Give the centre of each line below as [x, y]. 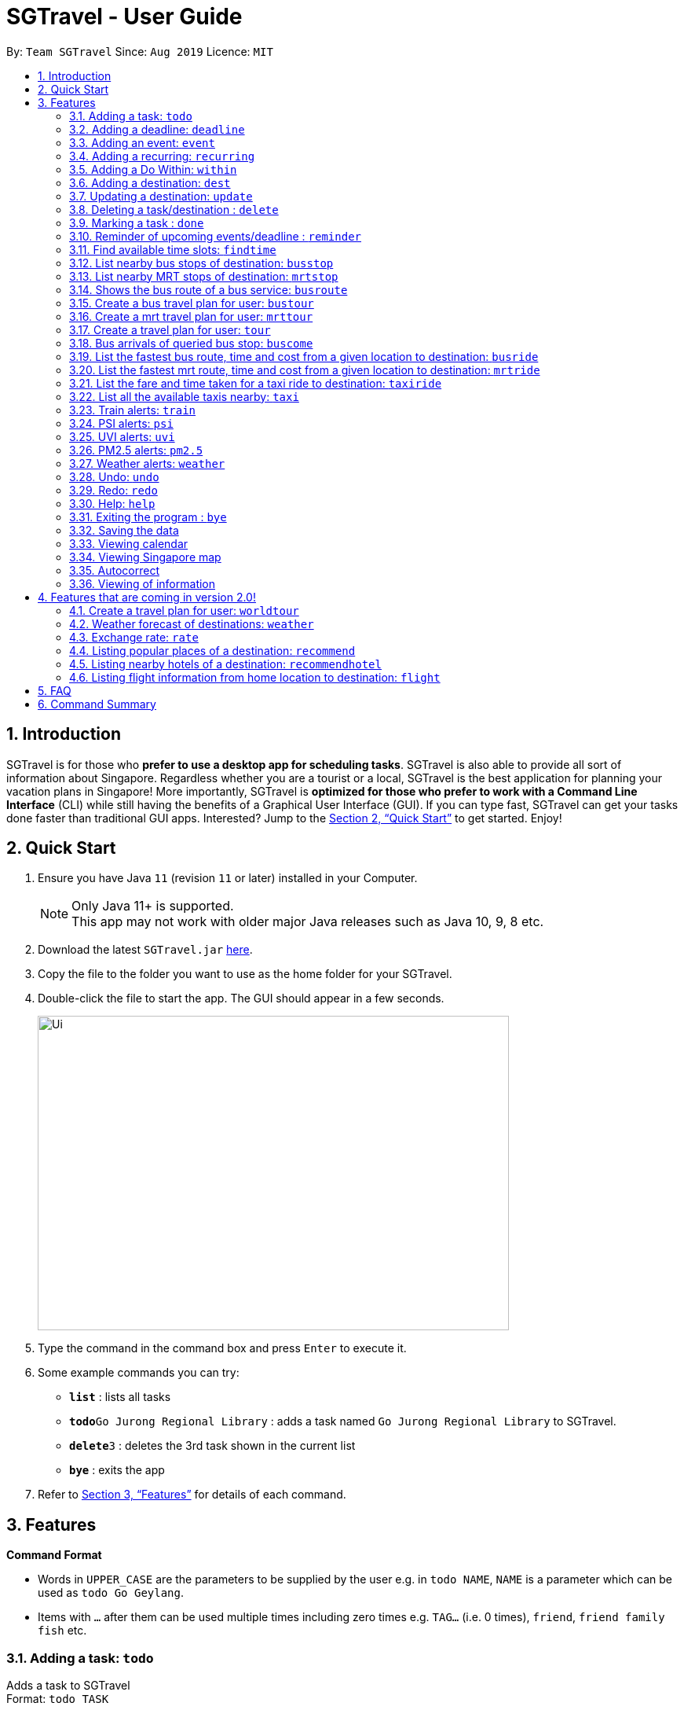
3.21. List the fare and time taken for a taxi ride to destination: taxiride [256, 383]
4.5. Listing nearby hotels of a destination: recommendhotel [225, 664]
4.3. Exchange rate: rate [134, 637]
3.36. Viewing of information [143, 583]
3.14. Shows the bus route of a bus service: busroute [208, 289]
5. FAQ [55, 690]
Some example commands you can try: [139, 1373]
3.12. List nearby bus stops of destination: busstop [201, 263]
